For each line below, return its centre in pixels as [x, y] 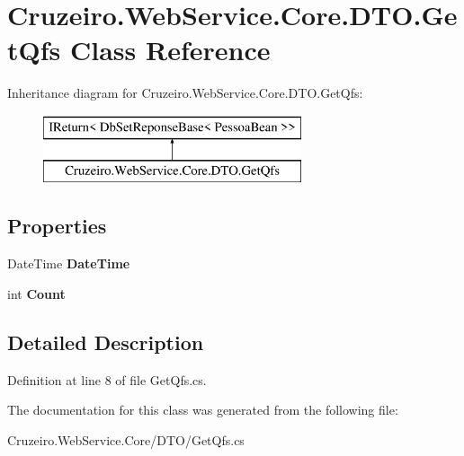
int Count [36, 293]
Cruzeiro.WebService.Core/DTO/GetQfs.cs [126, 439]
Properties [57, 226]
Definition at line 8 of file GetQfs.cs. [107, 379]
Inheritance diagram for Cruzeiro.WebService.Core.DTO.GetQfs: [185, 93]
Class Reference [170, 50]
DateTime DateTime [69, 263]
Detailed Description [106, 342]
